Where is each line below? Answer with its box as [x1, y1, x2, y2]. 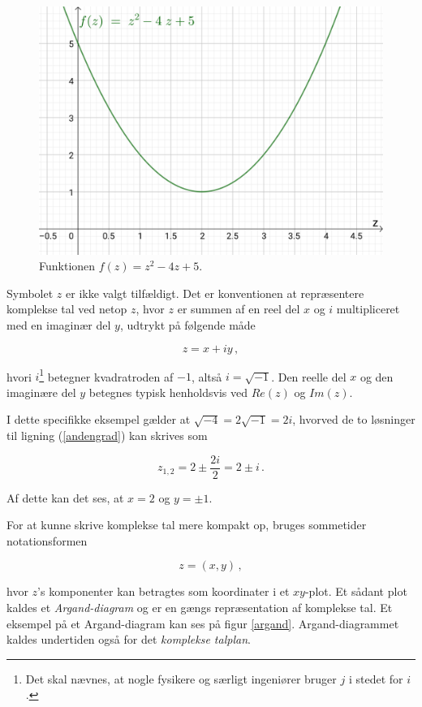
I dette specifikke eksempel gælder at [6, 411, 191, 428]
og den [360, 368, 394, 385]
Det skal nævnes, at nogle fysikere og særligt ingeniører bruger [25, 670, 337, 687]
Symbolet [6, 284, 54, 301]
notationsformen [6, 532, 88, 549]
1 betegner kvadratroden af [39, 365, 174, 385]
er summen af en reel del [177, 300, 300, 317]
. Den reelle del [271, 368, 347, 385]
